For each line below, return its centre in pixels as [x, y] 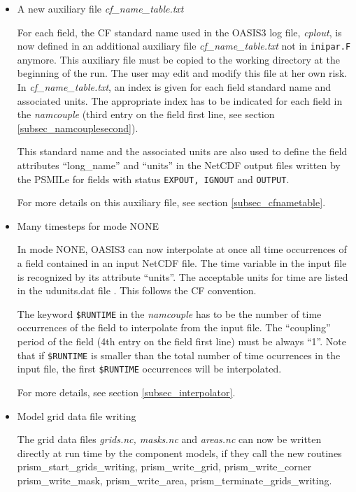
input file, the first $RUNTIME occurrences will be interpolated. [149, 369]
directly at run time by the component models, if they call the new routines [179, 453]
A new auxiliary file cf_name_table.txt [100, 8]
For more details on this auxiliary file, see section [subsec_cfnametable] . [171, 202]
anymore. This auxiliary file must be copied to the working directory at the [178, 59]
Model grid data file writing [77, 415]
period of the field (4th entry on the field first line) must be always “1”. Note [181, 341]
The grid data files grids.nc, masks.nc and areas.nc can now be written [169, 439]
